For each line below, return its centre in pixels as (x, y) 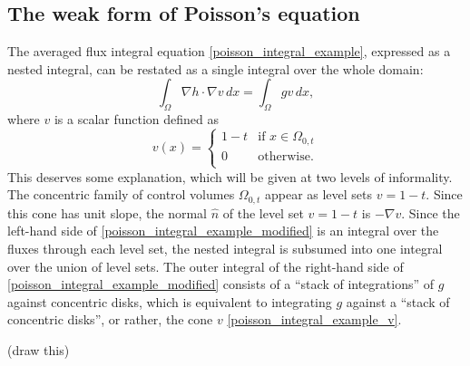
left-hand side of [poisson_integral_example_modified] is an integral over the (223, 231)
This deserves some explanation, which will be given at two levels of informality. (230, 176)
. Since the (431, 212)
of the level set (263, 212)
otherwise (284, 156)
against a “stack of (398, 301)
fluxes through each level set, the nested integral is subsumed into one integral (225, 249)
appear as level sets (318, 194)
